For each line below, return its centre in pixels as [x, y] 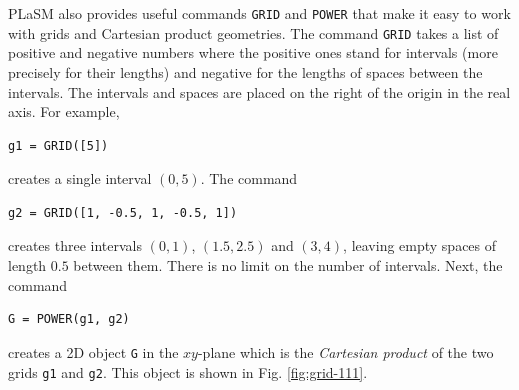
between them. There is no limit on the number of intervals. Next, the [288, 265]
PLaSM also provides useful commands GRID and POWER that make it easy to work [259, 13]
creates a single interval [80, 178]
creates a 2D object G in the [93, 351]
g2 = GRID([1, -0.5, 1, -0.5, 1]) [123, 212]
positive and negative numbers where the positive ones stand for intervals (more [253, 52]
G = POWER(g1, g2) [69, 319]
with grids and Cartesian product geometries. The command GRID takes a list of [253, 32]
